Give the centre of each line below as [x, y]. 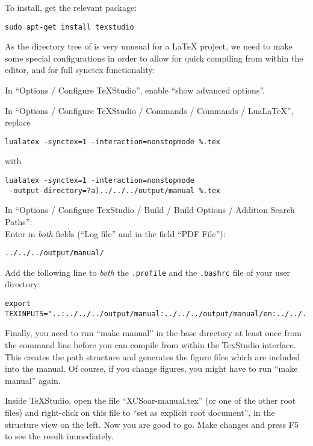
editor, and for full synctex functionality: [80, 70]
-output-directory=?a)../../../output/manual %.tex [115, 190]
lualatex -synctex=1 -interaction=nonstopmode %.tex [113, 142]
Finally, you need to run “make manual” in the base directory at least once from [153, 333]
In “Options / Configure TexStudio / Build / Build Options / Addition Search [150, 210]
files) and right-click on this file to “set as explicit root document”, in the [140, 412]
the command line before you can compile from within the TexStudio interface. [150, 344]
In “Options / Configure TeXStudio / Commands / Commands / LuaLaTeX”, [149, 110]
